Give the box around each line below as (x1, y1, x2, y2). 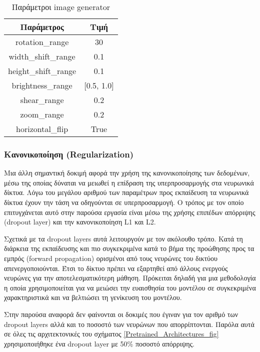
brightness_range (11, 79, 72, 91)
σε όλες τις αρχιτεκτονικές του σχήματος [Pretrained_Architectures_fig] (4, 328, 219, 339)
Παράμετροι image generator (11, 1, 110, 12)
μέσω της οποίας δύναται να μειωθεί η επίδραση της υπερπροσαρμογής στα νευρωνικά (4, 177, 254, 187)
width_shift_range (8, 50, 75, 62)
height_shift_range (8, 65, 76, 76)
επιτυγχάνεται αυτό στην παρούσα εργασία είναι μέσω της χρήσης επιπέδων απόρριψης (4, 206, 255, 217)
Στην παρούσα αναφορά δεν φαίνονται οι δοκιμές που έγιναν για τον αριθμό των (4, 308, 238, 319)
